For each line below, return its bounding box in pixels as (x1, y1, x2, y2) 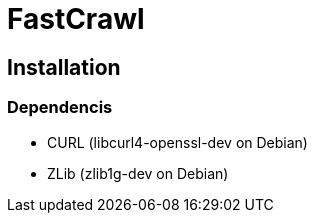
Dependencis (7, 97, 113, 118)
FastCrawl (7, 2, 145, 36)
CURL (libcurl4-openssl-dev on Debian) (47, 133, 308, 151)
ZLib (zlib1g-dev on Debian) (47, 164, 229, 182)
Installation (7, 54, 121, 80)
